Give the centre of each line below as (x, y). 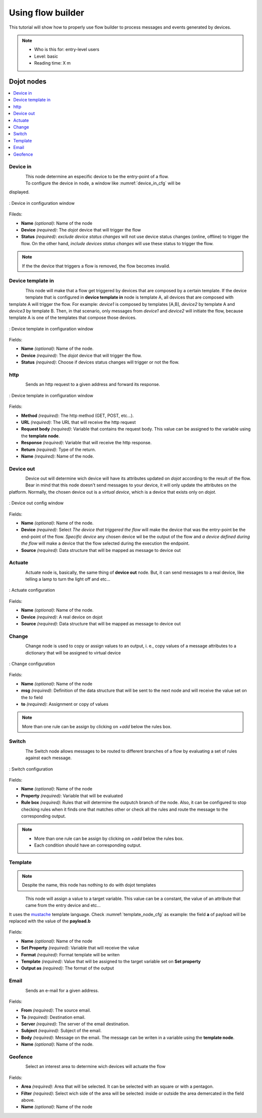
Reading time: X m (52, 63)
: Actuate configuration (32, 590)
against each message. (49, 758)
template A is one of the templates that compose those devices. (73, 317)
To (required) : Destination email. (53, 1017)
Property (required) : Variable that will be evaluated (72, 796)
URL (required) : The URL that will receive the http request (78, 422)
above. (28, 1100)
